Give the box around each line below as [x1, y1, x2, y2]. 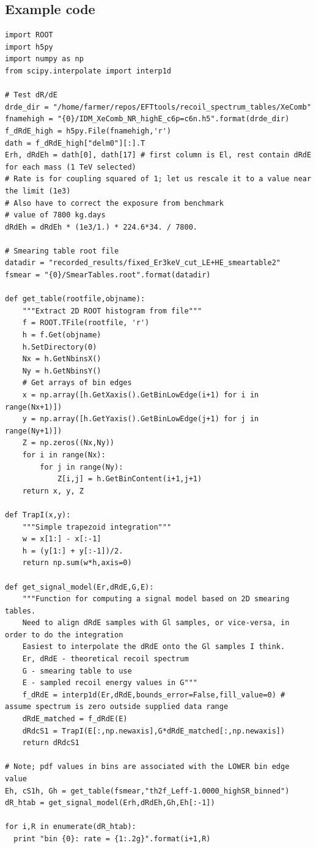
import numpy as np [5, 54, 84, 64]
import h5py [5, 42, 53, 51]
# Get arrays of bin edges [22, 378, 132, 388]
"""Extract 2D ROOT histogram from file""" [22, 306, 202, 315]
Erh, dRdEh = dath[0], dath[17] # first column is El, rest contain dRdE [5, 151, 312, 160]
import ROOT [5, 31, 53, 40]
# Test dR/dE [5, 91, 57, 100]
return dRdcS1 [22, 738, 79, 748]
